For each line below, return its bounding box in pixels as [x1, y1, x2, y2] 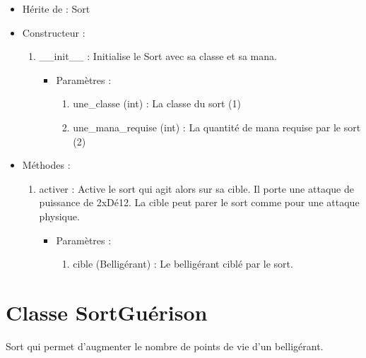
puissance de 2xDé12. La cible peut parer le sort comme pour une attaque [39, 195, 360, 210]
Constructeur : [22, 25, 85, 40]
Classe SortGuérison [6, 297, 208, 326]
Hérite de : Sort [22, 1, 90, 16]
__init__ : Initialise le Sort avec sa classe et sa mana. [39, 49, 277, 64]
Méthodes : [22, 157, 71, 172]
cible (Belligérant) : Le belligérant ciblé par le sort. [73, 256, 293, 271]
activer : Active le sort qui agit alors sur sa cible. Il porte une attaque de [39, 181, 354, 196]
